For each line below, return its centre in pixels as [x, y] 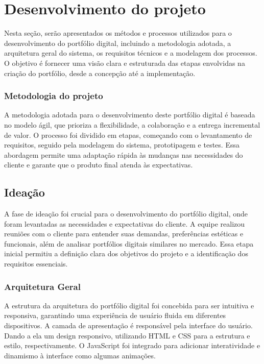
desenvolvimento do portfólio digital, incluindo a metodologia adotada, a [118, 43]
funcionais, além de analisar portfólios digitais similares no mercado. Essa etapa [129, 243]
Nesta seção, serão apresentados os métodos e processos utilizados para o [118, 33]
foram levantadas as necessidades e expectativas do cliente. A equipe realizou [125, 223]
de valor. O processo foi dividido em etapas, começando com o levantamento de [128, 135]
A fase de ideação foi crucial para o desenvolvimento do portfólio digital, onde [126, 214]
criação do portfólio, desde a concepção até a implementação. [100, 73]
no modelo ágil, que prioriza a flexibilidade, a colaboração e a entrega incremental [132, 124]
